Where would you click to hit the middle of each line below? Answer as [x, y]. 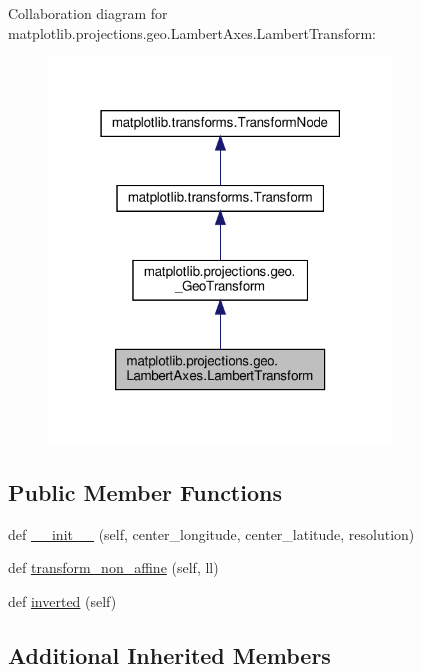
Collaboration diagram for [88, 13]
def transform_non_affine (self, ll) [113, 567]
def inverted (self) [62, 601]
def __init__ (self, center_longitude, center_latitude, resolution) [211, 533]
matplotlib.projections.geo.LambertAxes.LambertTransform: [192, 32]
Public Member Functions [145, 492]
